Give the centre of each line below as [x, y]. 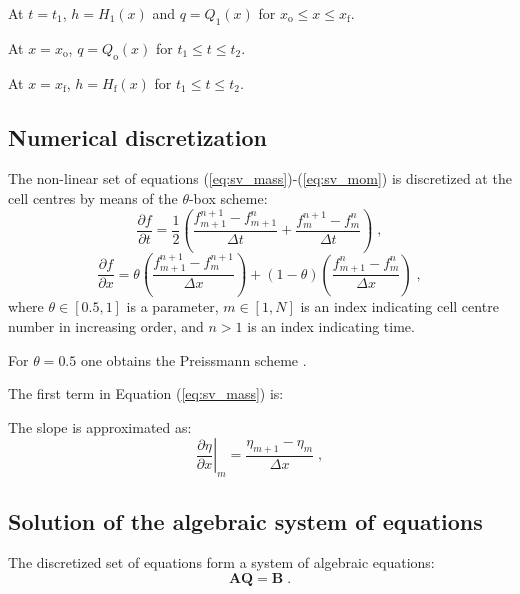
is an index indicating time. [331, 325]
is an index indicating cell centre [399, 306]
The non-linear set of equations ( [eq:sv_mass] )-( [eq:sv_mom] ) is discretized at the [260, 178]
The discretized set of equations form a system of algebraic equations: [221, 562]
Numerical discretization [137, 136]
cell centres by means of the [93, 197]
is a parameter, [172, 306]
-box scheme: [228, 197]
